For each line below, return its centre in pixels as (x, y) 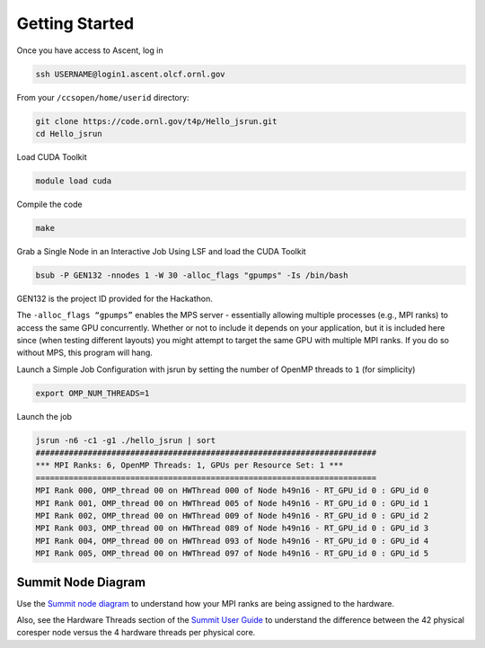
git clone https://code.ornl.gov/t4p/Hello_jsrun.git (156, 121)
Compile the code (49, 204)
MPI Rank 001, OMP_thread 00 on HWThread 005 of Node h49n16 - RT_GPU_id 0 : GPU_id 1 (232, 503)
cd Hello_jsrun (69, 133)
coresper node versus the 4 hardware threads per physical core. (136, 633)
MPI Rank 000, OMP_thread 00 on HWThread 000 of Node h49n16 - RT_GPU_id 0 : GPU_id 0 (232, 491)
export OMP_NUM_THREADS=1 (93, 393)
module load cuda (74, 181)
